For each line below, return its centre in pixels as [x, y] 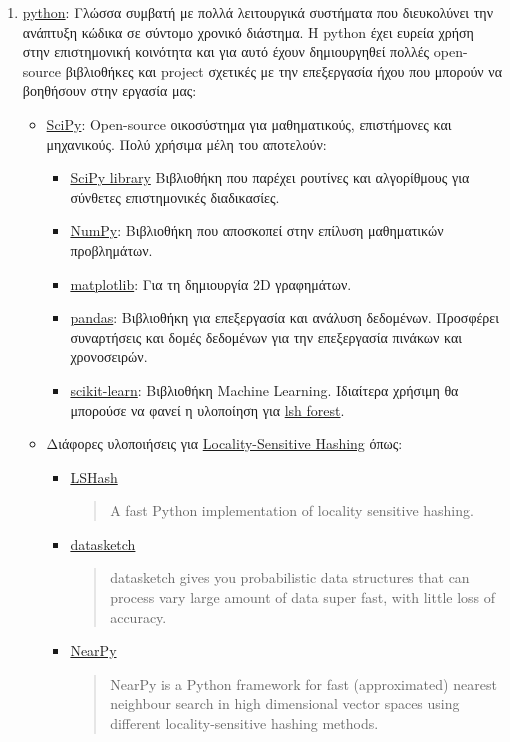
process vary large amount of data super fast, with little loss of [303, 597]
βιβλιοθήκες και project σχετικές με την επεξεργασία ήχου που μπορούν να [283, 70]
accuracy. [138, 616]
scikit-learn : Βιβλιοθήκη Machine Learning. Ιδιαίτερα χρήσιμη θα [264, 389]
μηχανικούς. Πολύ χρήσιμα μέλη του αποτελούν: [186, 143]
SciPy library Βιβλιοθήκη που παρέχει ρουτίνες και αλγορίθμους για [270, 177]
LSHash [94, 476]
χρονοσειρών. [109, 356]
